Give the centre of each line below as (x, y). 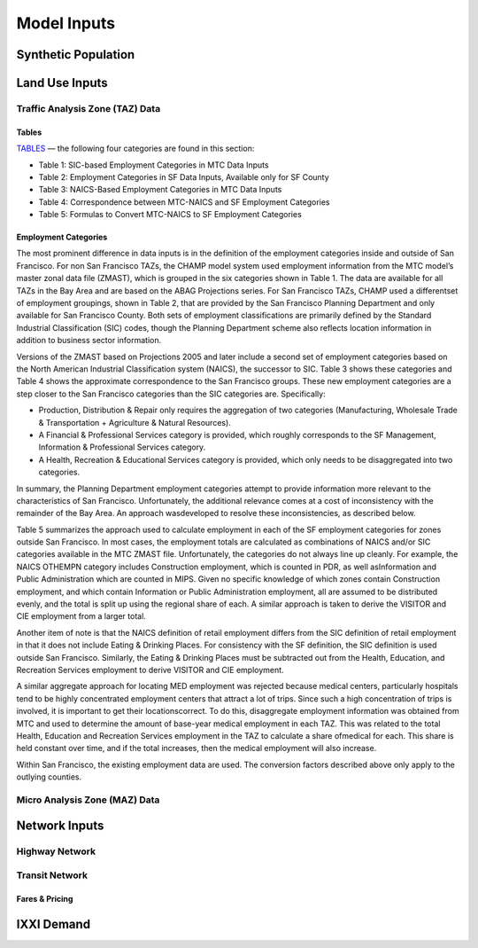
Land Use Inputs (62, 83)
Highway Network (56, 851)
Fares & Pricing (45, 898)
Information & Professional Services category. (122, 447)
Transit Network (52, 875)
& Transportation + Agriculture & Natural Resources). (135, 422)
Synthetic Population (76, 55)
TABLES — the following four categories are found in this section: (135, 149)
